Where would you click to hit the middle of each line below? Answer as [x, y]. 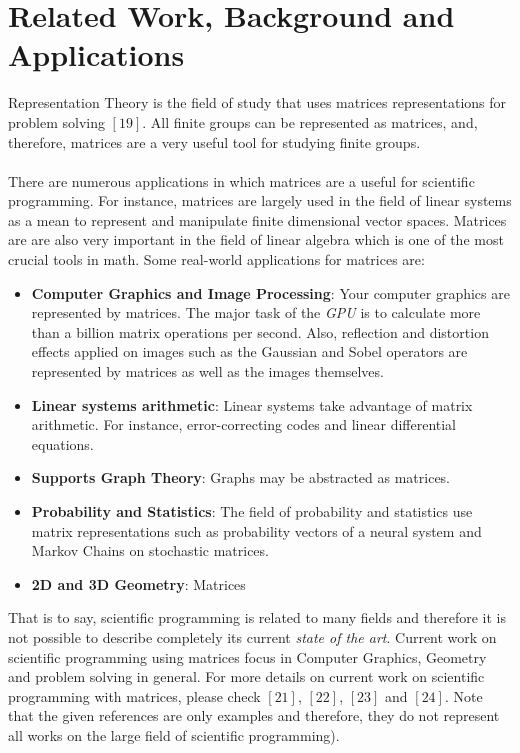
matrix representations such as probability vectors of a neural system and [256, 530]
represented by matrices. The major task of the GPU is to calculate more [256, 312]
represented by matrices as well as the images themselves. [207, 371]
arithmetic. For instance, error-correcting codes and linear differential [244, 424]
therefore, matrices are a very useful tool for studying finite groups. [214, 141]
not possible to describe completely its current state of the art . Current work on [252, 636]
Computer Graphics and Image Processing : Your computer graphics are [270, 292]
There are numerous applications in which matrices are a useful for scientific [241, 180]
